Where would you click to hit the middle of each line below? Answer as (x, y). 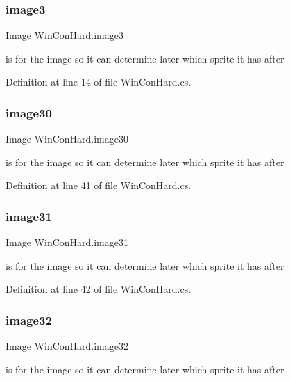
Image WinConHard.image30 (67, 139)
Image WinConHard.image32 (67, 346)
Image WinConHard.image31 (67, 242)
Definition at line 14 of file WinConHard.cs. (99, 82)
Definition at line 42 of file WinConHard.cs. (99, 289)
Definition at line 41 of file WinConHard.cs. (99, 185)
